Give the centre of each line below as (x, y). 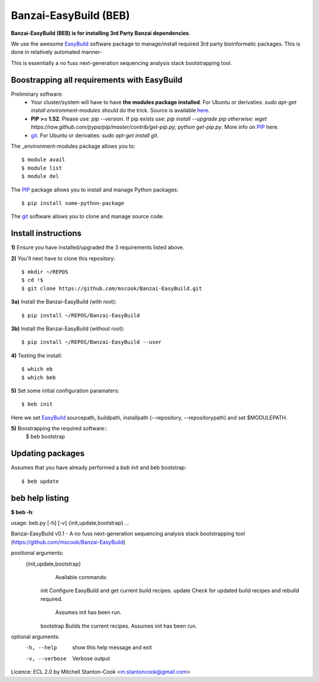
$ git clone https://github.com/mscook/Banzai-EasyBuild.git (112, 288)
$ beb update (40, 481)
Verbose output (91, 658)
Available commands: (81, 577)
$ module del (40, 176)
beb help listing (40, 498)
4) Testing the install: (37, 355)
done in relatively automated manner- (57, 52)
